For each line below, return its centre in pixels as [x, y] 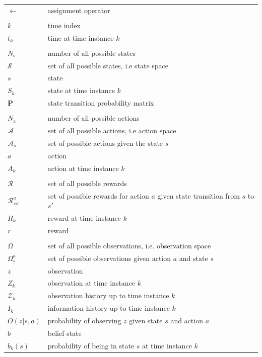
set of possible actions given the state [105, 143]
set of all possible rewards [87, 183]
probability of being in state [91, 345]
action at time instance [83, 168]
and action [187, 320]
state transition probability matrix [101, 103]
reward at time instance [84, 218]
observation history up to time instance [108, 295]
